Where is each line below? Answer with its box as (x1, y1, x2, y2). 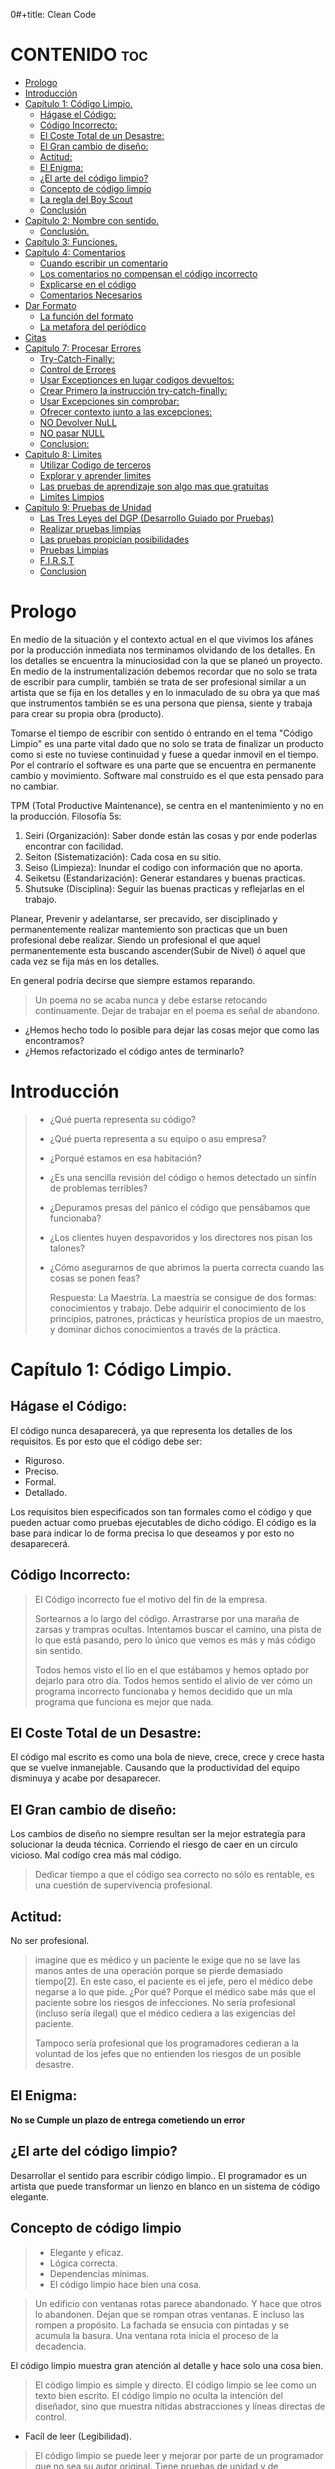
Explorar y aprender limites (39, 469, 152, 481)
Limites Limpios (39, 490, 105, 503)
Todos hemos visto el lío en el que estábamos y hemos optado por (34, 1664, 310, 1676)
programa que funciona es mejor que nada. (34, 1695, 214, 1708)
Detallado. (24, 1486, 68, 1498)
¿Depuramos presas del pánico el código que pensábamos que (49, 1201, 311, 1213)
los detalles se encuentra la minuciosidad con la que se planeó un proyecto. (10, 654, 323, 666)
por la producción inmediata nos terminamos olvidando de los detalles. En (10, 644, 316, 656)
